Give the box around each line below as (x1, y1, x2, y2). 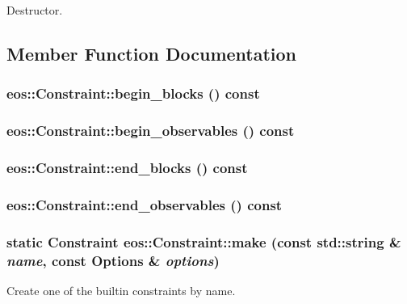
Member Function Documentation (6, 40, 297, 65)
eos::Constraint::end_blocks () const (6, 157, 248, 177)
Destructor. (6, 2, 63, 18)
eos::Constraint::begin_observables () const (6, 120, 295, 141)
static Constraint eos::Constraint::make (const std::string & (6, 231, 401, 251)
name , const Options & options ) (6, 250, 220, 270)
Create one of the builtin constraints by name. (6, 281, 236, 298)
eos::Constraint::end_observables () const (6, 194, 283, 214)
